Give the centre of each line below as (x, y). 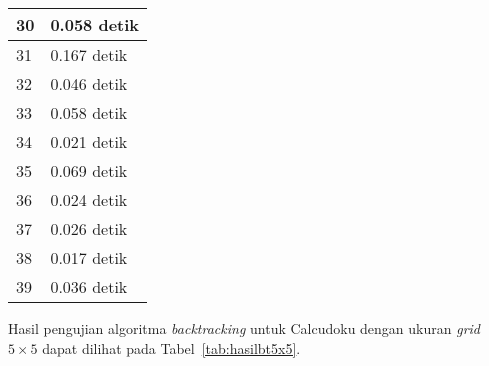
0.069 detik (89, 170)
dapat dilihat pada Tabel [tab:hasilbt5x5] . (171, 347)
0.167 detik (89, 54)
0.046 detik (89, 83)
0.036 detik (89, 286)
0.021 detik (89, 141)
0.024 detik (89, 199)
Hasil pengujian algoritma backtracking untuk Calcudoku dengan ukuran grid (244, 328)
